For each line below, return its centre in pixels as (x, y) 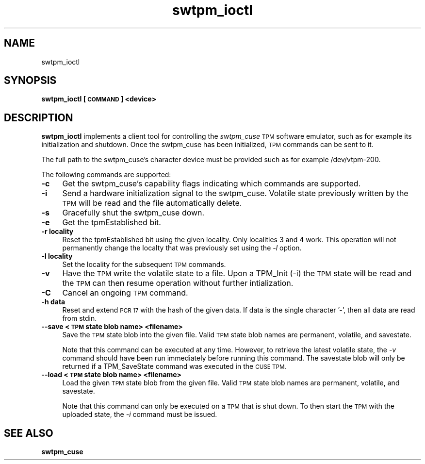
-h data (53, 302)
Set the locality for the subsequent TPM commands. (144, 265)
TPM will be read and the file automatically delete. (152, 203)
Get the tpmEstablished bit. (112, 223)
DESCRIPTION (39, 117)
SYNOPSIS (30, 81)
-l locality (57, 256)
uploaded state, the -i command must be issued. (140, 414)
